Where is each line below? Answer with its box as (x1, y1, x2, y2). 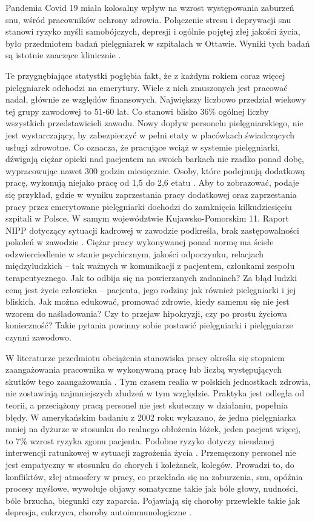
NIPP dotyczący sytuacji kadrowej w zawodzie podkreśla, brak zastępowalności (5, 223, 299, 236)
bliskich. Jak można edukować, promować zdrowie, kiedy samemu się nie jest (5, 295, 290, 308)
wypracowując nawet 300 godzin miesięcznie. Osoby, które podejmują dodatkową (5, 164, 305, 177)
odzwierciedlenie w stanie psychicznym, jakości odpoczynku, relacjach (5, 247, 264, 260)
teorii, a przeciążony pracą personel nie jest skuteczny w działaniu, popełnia (5, 399, 288, 411)
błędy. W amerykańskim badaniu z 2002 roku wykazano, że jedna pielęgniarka (5, 410, 296, 423)
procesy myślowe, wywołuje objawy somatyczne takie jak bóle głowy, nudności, (5, 482, 298, 495)
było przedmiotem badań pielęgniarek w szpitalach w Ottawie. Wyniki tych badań (5, 36, 310, 49)
